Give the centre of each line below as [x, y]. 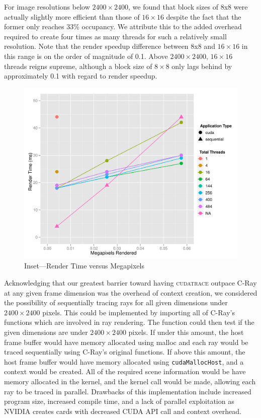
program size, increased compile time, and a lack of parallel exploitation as [119, 401]
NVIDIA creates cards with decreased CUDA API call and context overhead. [123, 411]
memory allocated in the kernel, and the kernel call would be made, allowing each [130, 381]
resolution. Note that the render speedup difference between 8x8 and [110, 46]
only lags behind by [202, 66]
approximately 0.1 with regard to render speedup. [81, 76]
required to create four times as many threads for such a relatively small [115, 36]
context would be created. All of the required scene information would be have [125, 371]
